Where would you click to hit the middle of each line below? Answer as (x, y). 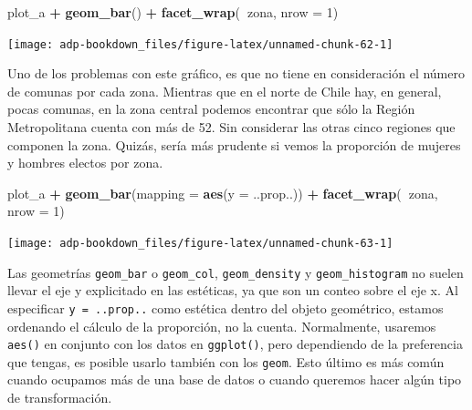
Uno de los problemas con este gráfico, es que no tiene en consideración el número (236, 73)
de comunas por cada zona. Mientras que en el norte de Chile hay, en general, (225, 91)
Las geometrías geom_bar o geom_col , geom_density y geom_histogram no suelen (236, 272)
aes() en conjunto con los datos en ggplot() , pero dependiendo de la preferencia (235, 344)
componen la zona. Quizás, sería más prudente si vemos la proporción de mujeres (234, 144)
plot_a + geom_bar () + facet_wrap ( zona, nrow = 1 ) (173, 12)
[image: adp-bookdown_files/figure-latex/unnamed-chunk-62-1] (200, 44)
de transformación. (60, 398)
